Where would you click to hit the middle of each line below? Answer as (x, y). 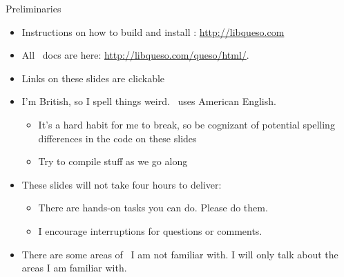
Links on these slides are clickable (93, 78)
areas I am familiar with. (74, 268)
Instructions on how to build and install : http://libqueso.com (153, 31)
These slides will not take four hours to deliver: (122, 184)
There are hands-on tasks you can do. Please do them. (153, 208)
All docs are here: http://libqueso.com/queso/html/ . (135, 55)
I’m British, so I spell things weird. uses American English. (149, 101)
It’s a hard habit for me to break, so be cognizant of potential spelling (187, 124)
